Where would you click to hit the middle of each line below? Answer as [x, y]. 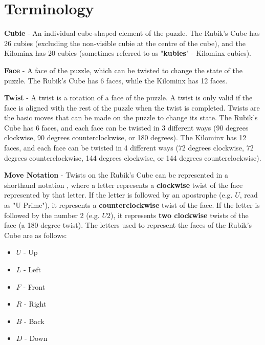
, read [249, 195]
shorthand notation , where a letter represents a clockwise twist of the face [124, 185]
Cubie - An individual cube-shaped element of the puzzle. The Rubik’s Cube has [132, 33]
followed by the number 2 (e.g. [52, 215]
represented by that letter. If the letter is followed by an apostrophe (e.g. [118, 195]
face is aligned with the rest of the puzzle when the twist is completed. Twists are [132, 107]
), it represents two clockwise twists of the [179, 215]
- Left [32, 269]
